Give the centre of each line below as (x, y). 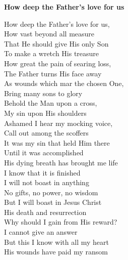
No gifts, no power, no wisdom (51, 192)
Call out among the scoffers (46, 133)
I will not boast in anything (47, 182)
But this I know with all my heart (56, 242)
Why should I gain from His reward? (61, 222)
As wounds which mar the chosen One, (64, 83)
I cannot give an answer (41, 232)
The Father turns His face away (53, 73)
